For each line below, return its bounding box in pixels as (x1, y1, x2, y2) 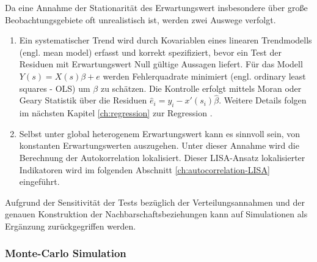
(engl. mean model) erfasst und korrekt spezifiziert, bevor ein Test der (19, 45, 282, 58)
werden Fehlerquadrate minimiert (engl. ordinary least (103, 69, 306, 82)
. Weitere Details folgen (219, 94, 307, 107)
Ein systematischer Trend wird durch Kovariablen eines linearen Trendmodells (19, 34, 312, 47)
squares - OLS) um (19, 81, 90, 94)
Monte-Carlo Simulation (5, 245, 126, 261)
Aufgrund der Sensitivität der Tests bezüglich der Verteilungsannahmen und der (5, 195, 305, 208)
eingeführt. (19, 175, 60, 188)
